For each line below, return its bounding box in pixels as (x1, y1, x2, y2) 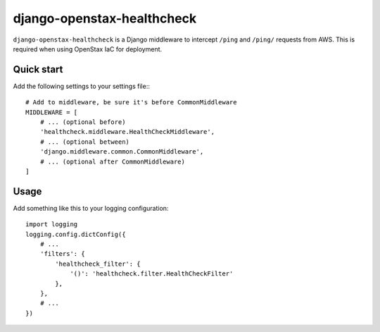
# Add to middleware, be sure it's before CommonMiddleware (25, 99, 237, 106)
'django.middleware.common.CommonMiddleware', (39, 148, 204, 156)
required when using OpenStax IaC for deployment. (13, 44, 163, 53)
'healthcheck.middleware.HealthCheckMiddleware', (39, 128, 215, 136)
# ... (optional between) (39, 137, 130, 146)
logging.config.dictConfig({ (25, 230, 126, 238)
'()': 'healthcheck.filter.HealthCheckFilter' (70, 270, 234, 278)
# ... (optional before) (39, 118, 126, 126)
